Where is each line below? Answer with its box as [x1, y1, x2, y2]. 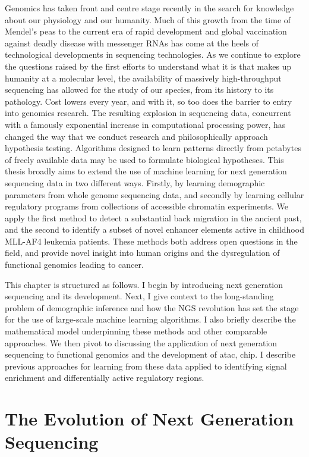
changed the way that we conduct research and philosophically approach [5, 130, 268, 142]
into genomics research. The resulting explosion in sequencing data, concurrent [5, 107, 291, 119]
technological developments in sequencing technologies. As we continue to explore [5, 48, 301, 61]
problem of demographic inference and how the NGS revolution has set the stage [5, 301, 299, 314]
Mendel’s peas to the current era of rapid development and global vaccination [5, 25, 287, 37]
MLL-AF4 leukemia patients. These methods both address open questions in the [5, 234, 298, 247]
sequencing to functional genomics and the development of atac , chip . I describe [5, 348, 296, 361]
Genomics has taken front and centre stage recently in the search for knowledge [5, 2, 294, 14]
